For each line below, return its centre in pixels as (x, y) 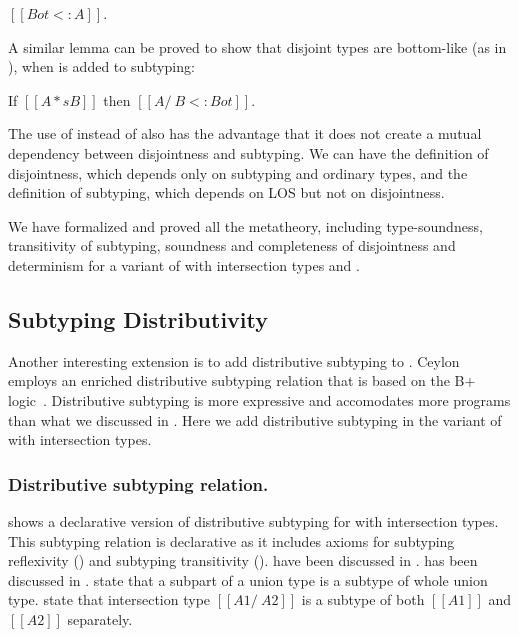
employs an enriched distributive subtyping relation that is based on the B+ (242, 380)
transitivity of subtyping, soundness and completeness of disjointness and (232, 245)
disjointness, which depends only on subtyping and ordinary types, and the (238, 172)
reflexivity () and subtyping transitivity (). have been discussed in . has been (243, 560)
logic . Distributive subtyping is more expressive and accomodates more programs (259, 399)
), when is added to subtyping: (101, 66)
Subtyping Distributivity (138, 318)
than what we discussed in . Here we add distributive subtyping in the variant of (255, 419)
